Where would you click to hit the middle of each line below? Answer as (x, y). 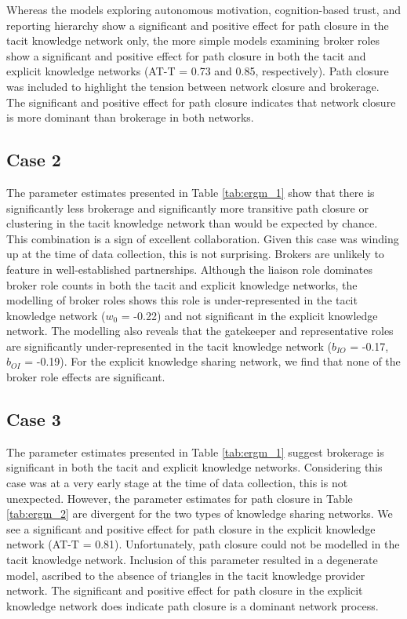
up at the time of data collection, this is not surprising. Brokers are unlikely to (195, 254)
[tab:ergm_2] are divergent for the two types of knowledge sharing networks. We (200, 513)
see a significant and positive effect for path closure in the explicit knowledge (191, 528)
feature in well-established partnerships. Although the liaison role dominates (189, 269)
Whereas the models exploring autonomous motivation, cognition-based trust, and (203, 9)
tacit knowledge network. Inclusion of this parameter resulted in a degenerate (192, 560)
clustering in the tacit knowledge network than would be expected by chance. (192, 223)
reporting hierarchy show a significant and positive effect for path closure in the (198, 25)
